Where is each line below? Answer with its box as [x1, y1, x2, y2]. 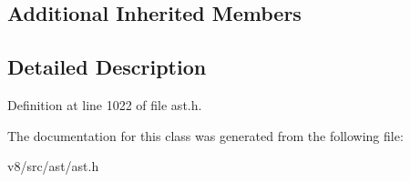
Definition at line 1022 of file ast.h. [7, 95, 202, 114]
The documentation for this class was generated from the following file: [7, 126, 404, 145]
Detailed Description [7, 53, 207, 81]
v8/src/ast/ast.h [7, 157, 99, 176]
